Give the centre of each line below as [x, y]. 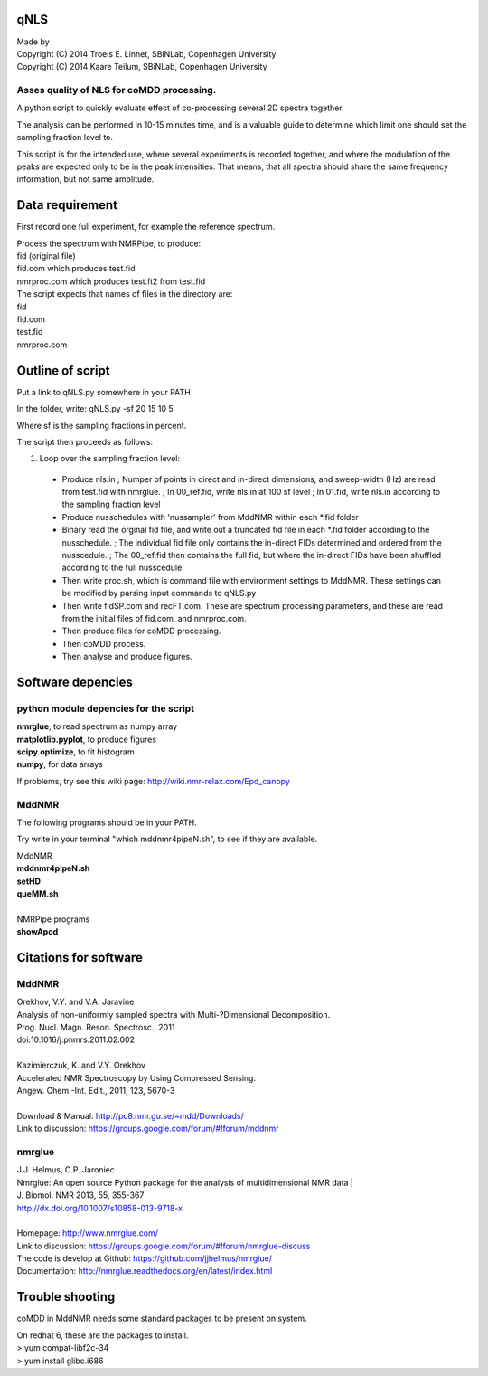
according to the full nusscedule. [123, 568]
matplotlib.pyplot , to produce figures [87, 739]
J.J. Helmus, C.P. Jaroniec [66, 1170]
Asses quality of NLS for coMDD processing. [117, 90]
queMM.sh [38, 893]
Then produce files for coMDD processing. [141, 631]
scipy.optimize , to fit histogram [75, 752]
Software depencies [75, 682]
